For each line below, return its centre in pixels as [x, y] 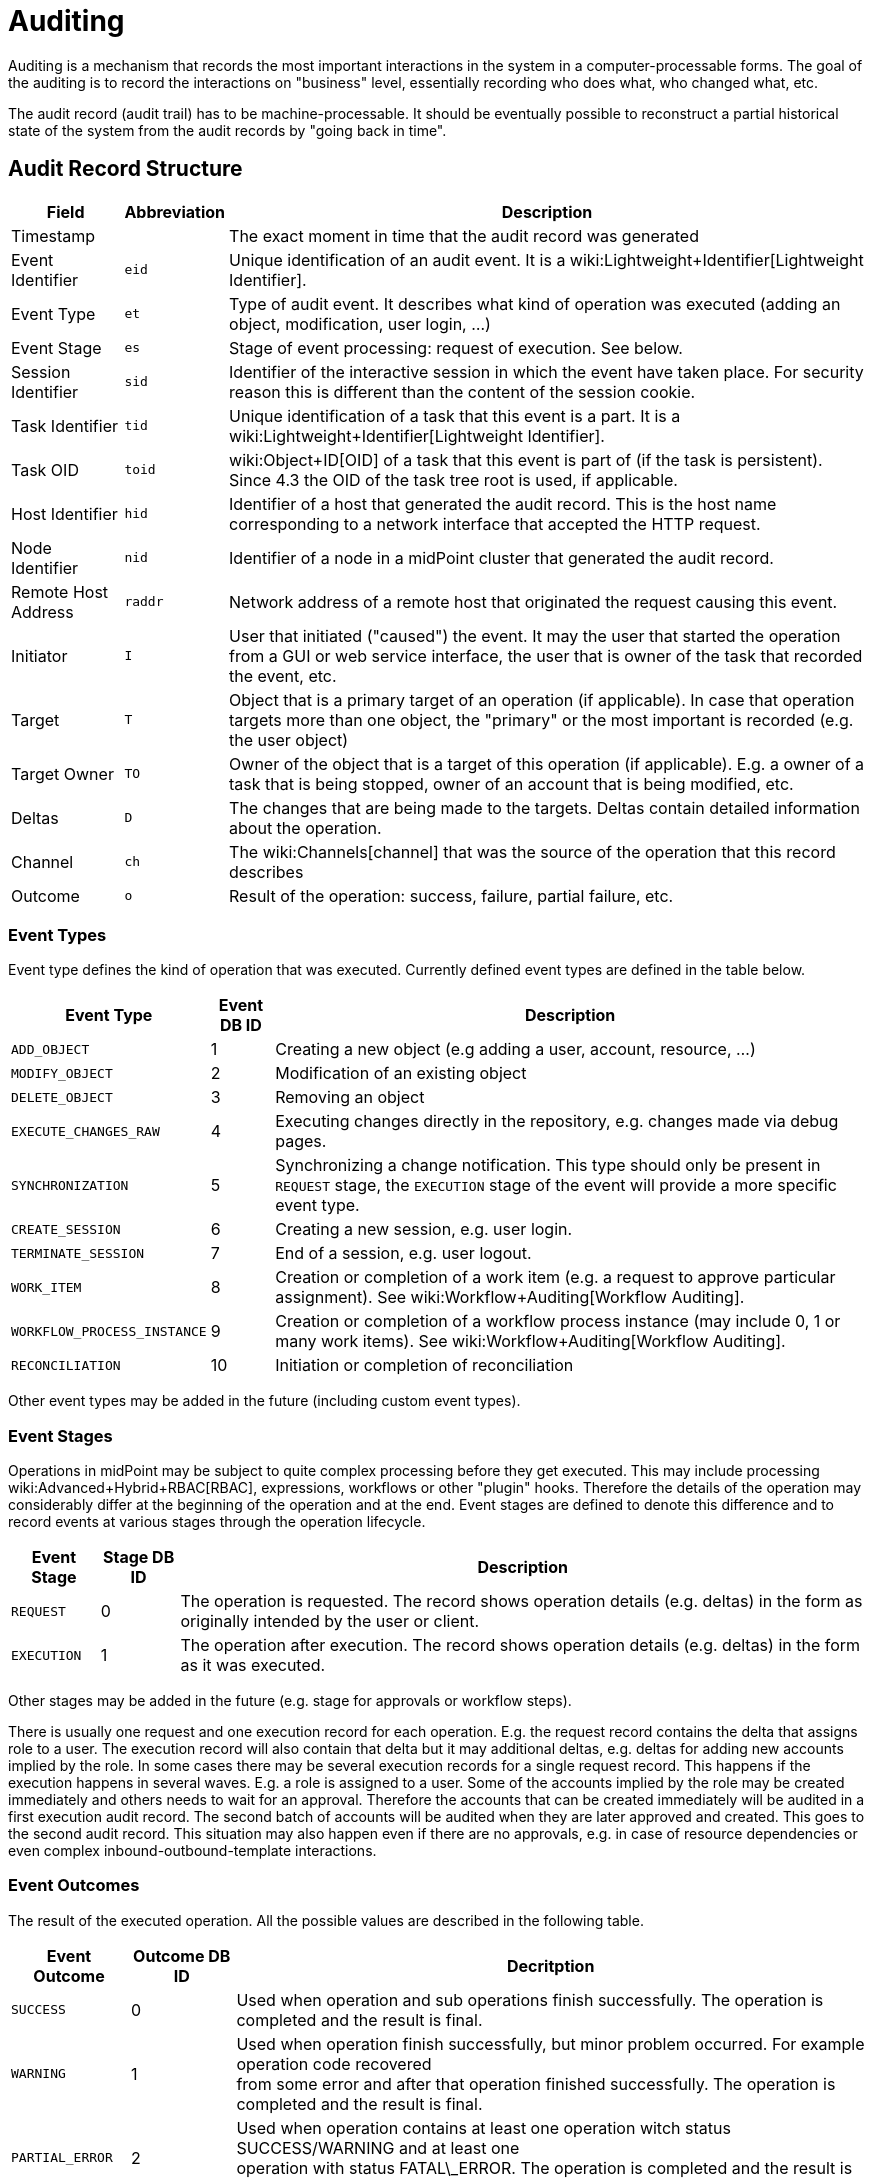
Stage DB [138, 1557]
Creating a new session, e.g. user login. [424, 1229]
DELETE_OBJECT [62, 1097]
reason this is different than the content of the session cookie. [462, 391]
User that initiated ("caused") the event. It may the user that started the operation [535, 635]
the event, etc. [283, 675]
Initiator [39, 655]
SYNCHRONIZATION [70, 1185]
